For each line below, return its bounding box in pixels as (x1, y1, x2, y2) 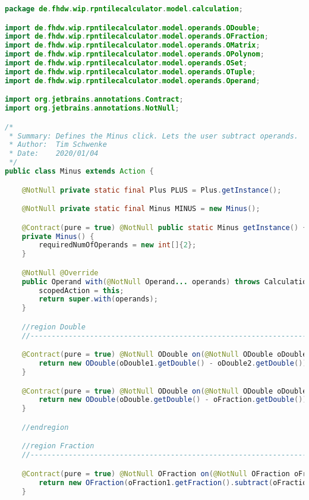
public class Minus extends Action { (5, 167, 154, 176)
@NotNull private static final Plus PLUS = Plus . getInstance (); (21, 185, 282, 194)
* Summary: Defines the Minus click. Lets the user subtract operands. (9, 131, 298, 140)
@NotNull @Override (21, 268, 99, 277)
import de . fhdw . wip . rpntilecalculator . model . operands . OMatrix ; (5, 41, 260, 50)
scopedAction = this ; (39, 286, 124, 295)
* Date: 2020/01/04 (9, 149, 99, 158)
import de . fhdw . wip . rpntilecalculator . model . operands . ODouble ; (5, 23, 260, 32)
